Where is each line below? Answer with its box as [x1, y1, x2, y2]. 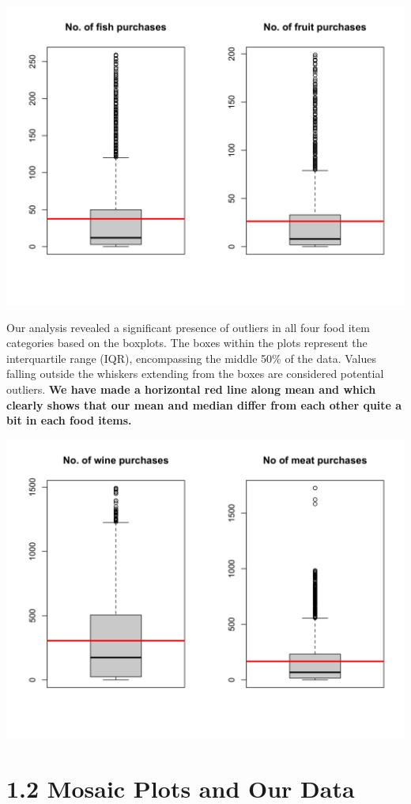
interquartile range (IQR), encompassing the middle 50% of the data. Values [6, 349, 376, 366]
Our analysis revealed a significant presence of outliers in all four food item [6, 319, 370, 335]
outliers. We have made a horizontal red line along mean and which [6, 380, 376, 397]
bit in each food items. [6, 412, 132, 428]
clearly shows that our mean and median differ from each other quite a [6, 396, 402, 413]
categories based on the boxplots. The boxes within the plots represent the [6, 334, 368, 351]
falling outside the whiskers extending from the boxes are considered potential [6, 365, 384, 382]
